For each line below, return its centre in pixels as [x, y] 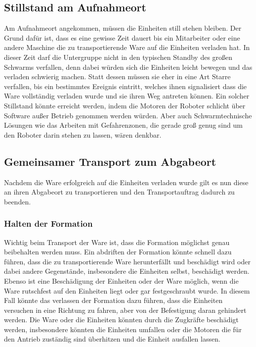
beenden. [18, 201]
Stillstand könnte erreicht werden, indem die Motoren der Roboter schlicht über [125, 105]
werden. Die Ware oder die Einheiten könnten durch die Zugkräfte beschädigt [121, 320]
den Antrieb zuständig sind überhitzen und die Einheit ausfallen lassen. [112, 339]
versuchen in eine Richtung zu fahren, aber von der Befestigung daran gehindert [125, 310]
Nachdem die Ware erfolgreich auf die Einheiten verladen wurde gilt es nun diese [126, 182]
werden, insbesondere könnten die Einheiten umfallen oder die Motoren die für [123, 329]
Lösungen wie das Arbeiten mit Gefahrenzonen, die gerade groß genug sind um [123, 125]
